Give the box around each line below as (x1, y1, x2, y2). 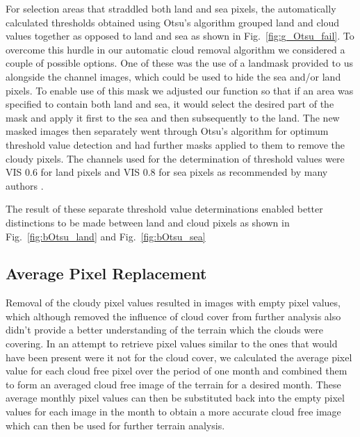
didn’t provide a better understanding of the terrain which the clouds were (6, 322, 323, 337)
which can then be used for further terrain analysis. (6, 418, 225, 432)
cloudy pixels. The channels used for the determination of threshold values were (6, 151, 345, 165)
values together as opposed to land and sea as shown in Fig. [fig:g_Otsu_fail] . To (6, 28, 354, 43)
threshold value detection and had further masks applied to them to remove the (6, 137, 345, 151)
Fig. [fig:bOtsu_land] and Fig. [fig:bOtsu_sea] (6, 229, 206, 243)
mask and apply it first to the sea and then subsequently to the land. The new (6, 110, 340, 124)
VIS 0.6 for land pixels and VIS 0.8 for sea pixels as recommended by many (6, 165, 328, 179)
